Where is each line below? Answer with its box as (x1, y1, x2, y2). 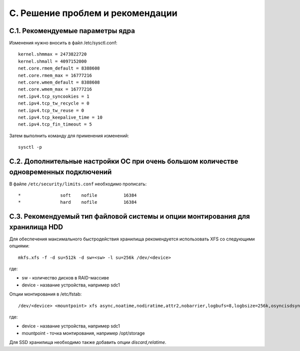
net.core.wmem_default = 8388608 (18, 80, 100, 85)
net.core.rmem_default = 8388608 (18, 66, 100, 71)
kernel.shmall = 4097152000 (18, 58, 87, 64)
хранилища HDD (9, 223, 63, 231)
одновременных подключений (9, 168, 112, 176)
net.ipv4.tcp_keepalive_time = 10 (18, 114, 102, 120)
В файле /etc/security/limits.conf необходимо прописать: (9, 181, 147, 187)
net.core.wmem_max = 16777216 (18, 87, 92, 92)
